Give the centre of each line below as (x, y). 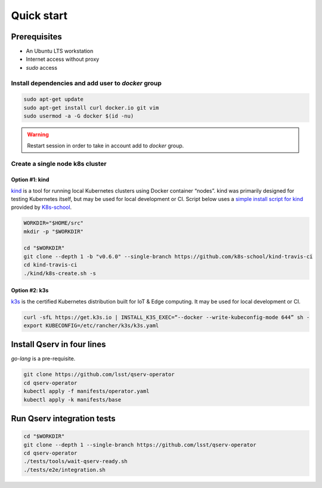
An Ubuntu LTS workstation (60, 51)
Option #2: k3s (30, 291)
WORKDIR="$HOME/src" (53, 223)
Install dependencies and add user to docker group (86, 83)
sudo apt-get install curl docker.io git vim (91, 108)
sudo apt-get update (53, 99)
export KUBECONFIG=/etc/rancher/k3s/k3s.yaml (91, 325)
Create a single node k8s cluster (59, 164)
